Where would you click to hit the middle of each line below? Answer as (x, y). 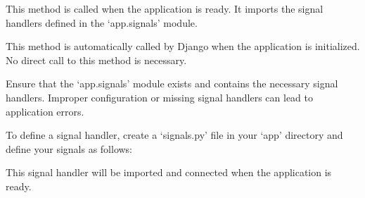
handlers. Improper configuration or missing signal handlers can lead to (159, 97)
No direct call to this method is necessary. (96, 60)
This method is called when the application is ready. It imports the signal (165, 8)
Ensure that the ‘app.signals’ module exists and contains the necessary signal (172, 83)
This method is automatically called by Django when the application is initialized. (183, 46)
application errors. (45, 111)
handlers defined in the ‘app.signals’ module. (102, 22)
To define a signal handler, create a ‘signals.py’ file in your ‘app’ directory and (174, 135)
